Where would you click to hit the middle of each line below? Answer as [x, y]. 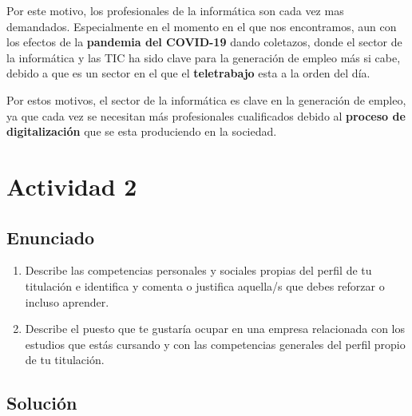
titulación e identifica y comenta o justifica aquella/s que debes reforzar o [205, 285]
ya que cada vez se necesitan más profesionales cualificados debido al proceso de [206, 115]
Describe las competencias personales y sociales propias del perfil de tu [198, 270]
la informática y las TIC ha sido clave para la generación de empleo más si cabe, [204, 57]
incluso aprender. [67, 301]
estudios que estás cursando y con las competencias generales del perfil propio [215, 344]
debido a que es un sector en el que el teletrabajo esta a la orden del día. [188, 73]
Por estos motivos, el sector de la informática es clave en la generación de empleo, [206, 99]
